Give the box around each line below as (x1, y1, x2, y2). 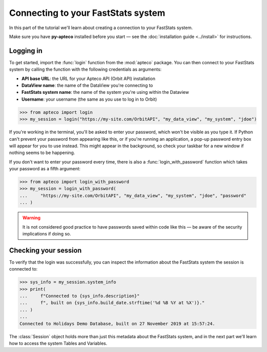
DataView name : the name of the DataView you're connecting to (21, 82, 153, 88)
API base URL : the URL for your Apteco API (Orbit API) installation (21, 76, 156, 81)
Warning (22, 215, 41, 221)
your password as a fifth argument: (9, 166, 81, 172)
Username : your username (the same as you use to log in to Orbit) (21, 96, 157, 102)
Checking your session (9, 246, 82, 254)
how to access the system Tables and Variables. (9, 341, 107, 347)
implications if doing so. (22, 231, 71, 237)
